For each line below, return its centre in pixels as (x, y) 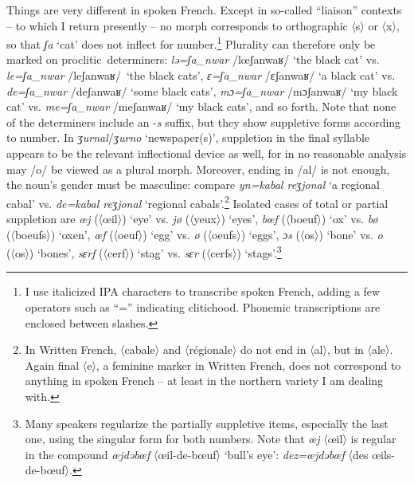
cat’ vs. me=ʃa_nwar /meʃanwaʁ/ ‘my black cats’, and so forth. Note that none (201, 106)
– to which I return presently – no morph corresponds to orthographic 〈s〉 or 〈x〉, (203, 25)
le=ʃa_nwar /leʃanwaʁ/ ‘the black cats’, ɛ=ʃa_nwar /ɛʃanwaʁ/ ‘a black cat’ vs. (201, 75)
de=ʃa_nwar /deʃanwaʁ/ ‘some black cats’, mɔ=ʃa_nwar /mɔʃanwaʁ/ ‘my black (202, 90)
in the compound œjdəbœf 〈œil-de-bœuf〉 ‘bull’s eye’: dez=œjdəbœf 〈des (197, 454)
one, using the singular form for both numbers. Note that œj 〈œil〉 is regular (211, 439)
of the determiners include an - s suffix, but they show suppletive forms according (204, 122)
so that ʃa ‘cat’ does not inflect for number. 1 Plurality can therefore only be (191, 43)
